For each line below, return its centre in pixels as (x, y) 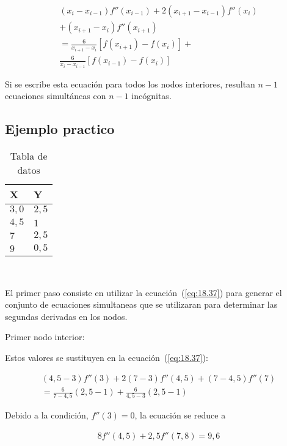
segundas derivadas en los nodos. (66, 316)
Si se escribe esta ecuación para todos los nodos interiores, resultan (130, 84)
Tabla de (29, 155)
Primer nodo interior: (45, 337)
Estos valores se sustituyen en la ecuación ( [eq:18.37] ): (107, 357)
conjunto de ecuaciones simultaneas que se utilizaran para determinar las (141, 304)
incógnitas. (151, 96)
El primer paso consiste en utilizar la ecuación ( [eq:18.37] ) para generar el (143, 292)
